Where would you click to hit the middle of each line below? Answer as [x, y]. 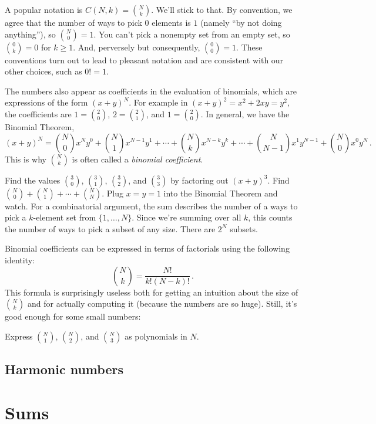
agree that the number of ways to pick [73, 22]
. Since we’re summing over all [187, 217]
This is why [26, 159]
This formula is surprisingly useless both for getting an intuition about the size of [152, 292]
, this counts [270, 217]
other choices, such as [43, 71]
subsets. [244, 228]
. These [249, 47]
